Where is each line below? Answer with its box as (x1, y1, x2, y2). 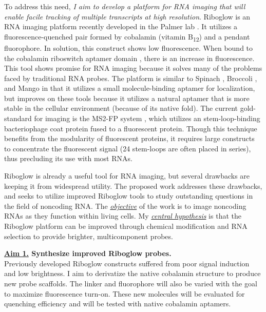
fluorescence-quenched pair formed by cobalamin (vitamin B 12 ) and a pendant (4, 31, 250, 43)
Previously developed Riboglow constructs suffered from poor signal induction (4, 258, 250, 268)
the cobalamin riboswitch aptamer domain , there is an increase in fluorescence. (4, 52, 255, 63)
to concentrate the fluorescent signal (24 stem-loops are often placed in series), (4, 143, 251, 153)
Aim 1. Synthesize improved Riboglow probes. (4, 248, 172, 259)
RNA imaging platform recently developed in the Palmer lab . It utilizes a (4, 21, 238, 32)
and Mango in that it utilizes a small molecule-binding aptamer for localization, (4, 83, 255, 93)
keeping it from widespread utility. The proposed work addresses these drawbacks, (4, 180, 262, 191)
